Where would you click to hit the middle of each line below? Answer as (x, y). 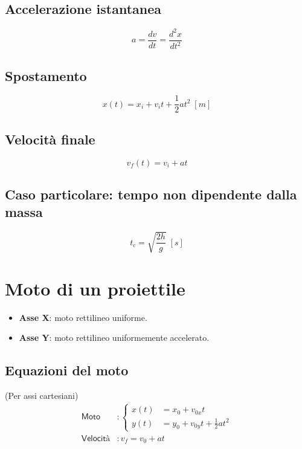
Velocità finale (50, 139)
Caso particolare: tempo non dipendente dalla (151, 194)
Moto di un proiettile (95, 288)
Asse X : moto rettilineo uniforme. (83, 317)
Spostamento (46, 75)
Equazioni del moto (67, 370)
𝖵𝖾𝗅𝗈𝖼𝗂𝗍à (96, 438)
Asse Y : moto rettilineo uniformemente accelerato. (114, 338)
